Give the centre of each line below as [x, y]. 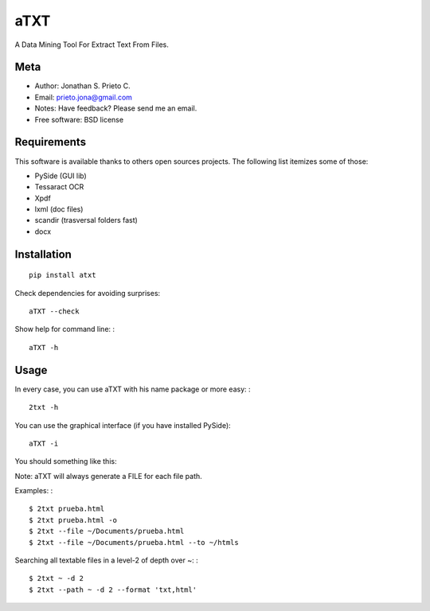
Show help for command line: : [65, 329]
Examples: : [34, 491]
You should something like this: [66, 461]
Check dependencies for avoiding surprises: [88, 293]
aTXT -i [44, 443]
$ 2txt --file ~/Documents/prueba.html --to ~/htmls [134, 542]
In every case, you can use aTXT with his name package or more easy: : [133, 389]
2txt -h [44, 407]
